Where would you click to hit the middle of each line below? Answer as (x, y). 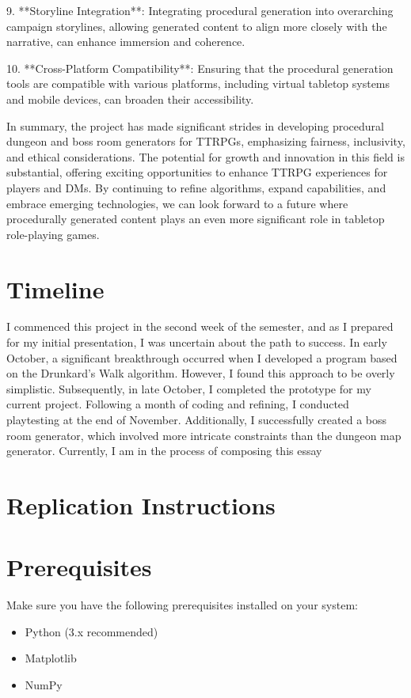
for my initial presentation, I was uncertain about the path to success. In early (197, 342)
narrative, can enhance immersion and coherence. (126, 42)
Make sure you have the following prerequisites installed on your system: (182, 605)
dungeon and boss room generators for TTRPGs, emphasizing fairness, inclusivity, (206, 141)
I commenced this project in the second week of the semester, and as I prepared (200, 326)
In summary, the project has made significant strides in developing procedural (195, 125)
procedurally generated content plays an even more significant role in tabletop (196, 219)
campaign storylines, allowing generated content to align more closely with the (197, 26)
